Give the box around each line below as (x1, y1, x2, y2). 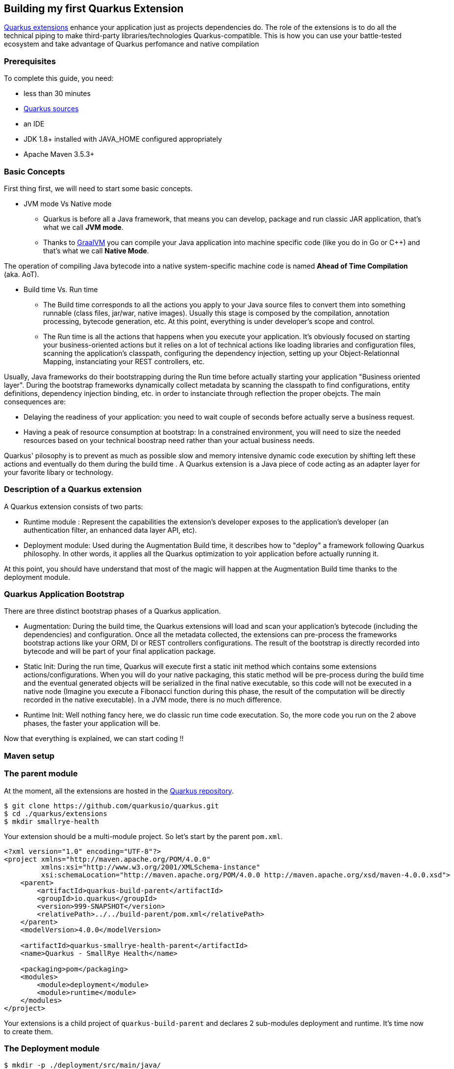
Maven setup (4, 750, 55, 761)
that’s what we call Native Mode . (43, 246, 149, 255)
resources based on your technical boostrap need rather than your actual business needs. (24, 436, 315, 445)
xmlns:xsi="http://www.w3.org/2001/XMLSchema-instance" (41, 863, 260, 871)
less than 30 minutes (24, 89, 91, 98)
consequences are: (4, 397, 66, 406)
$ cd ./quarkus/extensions (4, 809, 107, 818)
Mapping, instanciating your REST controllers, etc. (43, 357, 205, 366)
